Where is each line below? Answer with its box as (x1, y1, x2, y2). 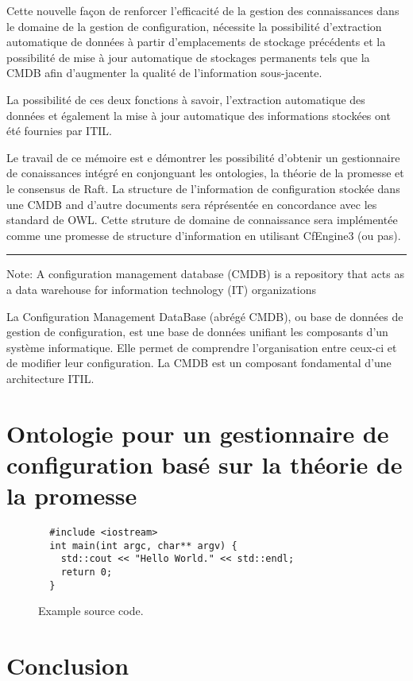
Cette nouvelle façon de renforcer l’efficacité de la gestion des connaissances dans (6, 2, 399, 18)
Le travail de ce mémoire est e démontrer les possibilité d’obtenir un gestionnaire (6, 149, 400, 165)
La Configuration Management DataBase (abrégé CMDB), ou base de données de (6, 308, 403, 324)
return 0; (60, 566, 113, 578)
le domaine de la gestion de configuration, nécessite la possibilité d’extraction (6, 17, 382, 34)
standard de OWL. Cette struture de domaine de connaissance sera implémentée (6, 211, 398, 228)
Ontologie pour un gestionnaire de (6, 416, 389, 449)
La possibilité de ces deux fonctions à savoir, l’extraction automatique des (6, 91, 365, 107)
